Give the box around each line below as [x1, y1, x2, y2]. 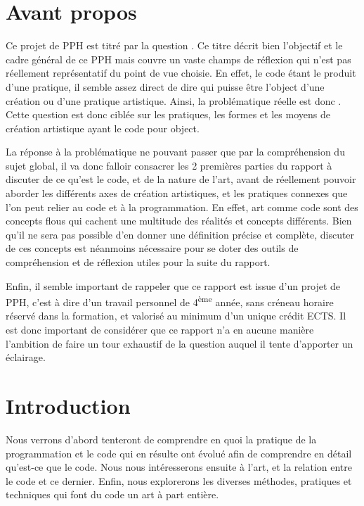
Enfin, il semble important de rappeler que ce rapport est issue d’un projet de [6, 278, 340, 293]
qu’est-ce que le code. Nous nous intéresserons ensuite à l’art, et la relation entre [6, 460, 353, 474]
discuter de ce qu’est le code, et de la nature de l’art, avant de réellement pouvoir [6, 172, 356, 186]
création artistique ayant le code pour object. [6, 120, 200, 135]
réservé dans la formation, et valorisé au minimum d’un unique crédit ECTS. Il [6, 308, 346, 323]
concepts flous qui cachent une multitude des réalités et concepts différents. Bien [6, 213, 352, 228]
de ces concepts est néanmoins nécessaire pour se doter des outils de [6, 241, 299, 255]
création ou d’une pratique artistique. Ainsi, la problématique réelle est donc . [6, 93, 342, 108]
